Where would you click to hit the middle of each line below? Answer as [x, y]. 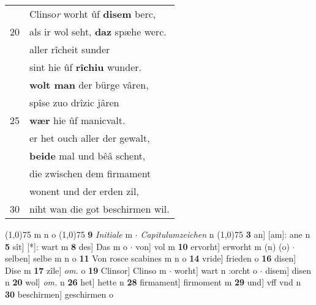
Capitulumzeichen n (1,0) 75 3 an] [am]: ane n [225, 234]
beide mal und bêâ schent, [88, 156]
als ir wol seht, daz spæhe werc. [98, 31]
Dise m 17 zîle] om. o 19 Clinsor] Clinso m [86, 270]
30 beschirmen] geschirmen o [59, 294]
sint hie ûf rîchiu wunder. [85, 67]
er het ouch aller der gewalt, [90, 138]
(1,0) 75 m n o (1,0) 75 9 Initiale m [69, 234]
